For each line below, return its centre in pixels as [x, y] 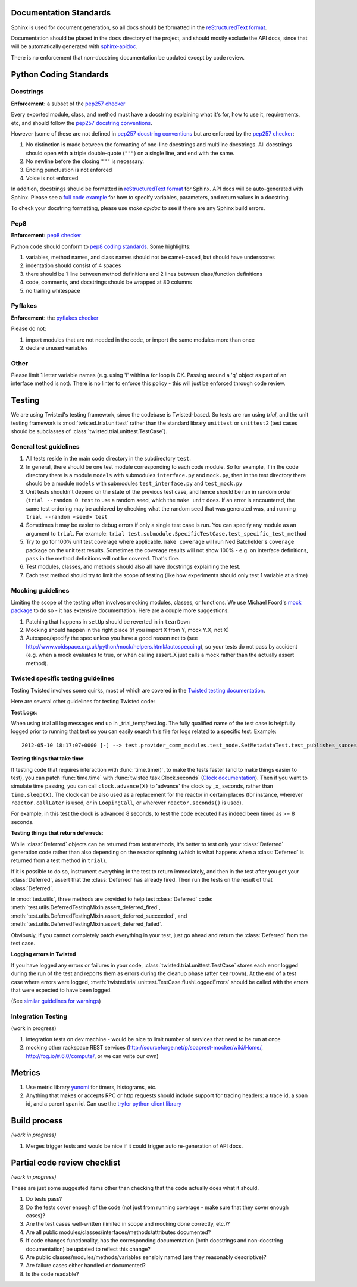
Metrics [26, 1073]
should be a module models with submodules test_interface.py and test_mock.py [134, 483]
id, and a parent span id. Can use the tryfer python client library [104, 1104]
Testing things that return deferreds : [57, 833]
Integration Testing [39, 1016]
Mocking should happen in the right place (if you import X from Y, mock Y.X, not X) [127, 630]
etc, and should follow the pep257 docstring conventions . [82, 123]
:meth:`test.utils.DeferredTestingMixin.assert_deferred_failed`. [87, 924]
